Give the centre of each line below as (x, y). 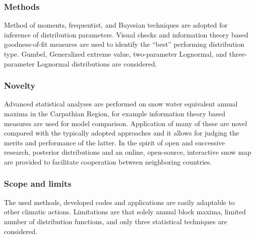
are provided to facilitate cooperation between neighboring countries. (108, 161)
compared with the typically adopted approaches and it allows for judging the (122, 133)
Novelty (20, 85)
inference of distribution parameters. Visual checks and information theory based (126, 34)
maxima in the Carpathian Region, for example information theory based (115, 113)
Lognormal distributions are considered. (97, 63)
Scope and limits (38, 184)
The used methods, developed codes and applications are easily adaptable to (119, 202)
